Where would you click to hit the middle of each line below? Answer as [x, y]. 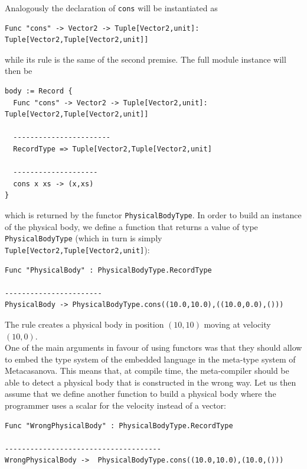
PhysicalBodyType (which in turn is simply [84, 238]
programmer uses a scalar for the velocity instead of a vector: [116, 405]
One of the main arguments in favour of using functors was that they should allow [153, 347]
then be [19, 71]
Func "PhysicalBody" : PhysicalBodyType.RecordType [108, 270]
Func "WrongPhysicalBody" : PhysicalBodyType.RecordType [119, 426]
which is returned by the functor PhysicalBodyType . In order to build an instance [153, 214]
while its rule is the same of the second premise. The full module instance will [146, 59]
